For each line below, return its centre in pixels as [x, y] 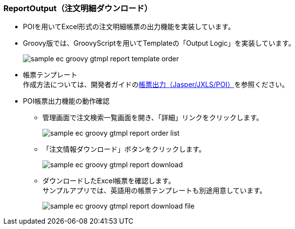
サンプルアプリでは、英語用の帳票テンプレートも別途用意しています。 [155, 191]
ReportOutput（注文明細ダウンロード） [78, 8]
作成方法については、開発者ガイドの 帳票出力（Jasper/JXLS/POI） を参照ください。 [156, 85]
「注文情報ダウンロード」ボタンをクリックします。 [124, 149]
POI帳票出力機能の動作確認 [66, 101]
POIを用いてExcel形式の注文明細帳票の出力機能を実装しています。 [129, 27]
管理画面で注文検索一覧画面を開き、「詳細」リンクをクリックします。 [153, 118]
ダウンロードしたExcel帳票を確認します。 [109, 181]
